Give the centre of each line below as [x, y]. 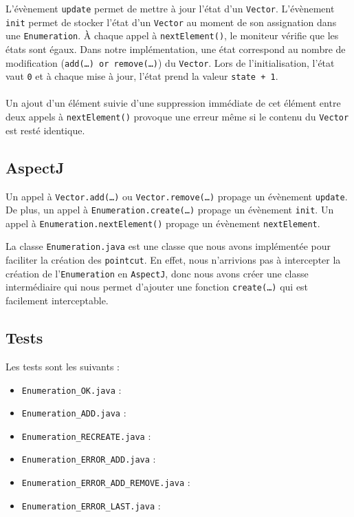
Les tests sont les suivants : [63, 366]
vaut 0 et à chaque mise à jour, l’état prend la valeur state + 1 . [142, 76]
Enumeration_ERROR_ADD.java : [89, 459]
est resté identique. [45, 130]
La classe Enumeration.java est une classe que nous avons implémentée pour [168, 246]
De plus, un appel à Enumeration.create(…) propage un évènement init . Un [170, 210]
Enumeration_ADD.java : [74, 413]
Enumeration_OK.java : [71, 389]
